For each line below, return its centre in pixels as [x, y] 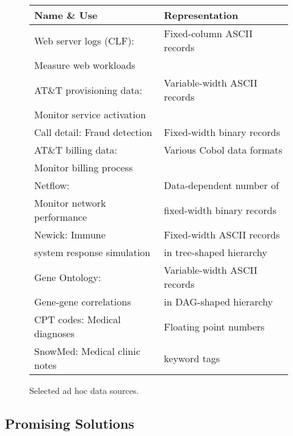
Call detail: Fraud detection [93, 132]
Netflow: [52, 185]
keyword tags [192, 358]
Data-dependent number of [221, 185]
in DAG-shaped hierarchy [218, 302]
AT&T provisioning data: [89, 90]
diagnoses [54, 333]
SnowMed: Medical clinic [87, 351]
